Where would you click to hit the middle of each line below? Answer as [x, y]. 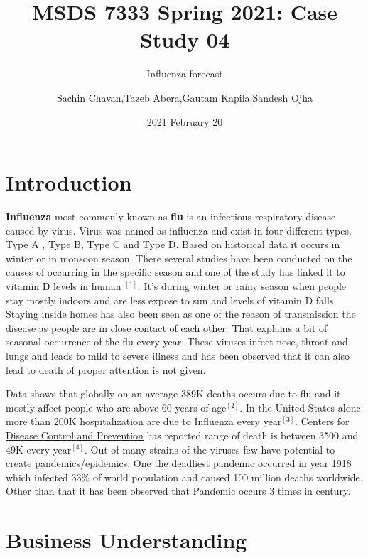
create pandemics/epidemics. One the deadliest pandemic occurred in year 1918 [179, 463]
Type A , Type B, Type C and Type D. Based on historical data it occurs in [173, 244]
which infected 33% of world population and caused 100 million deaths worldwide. [184, 477]
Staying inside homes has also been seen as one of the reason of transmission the [181, 314]
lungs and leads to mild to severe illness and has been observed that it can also [178, 355]
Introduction [69, 182]
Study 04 [185, 39]
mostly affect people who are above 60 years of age [116, 407]
